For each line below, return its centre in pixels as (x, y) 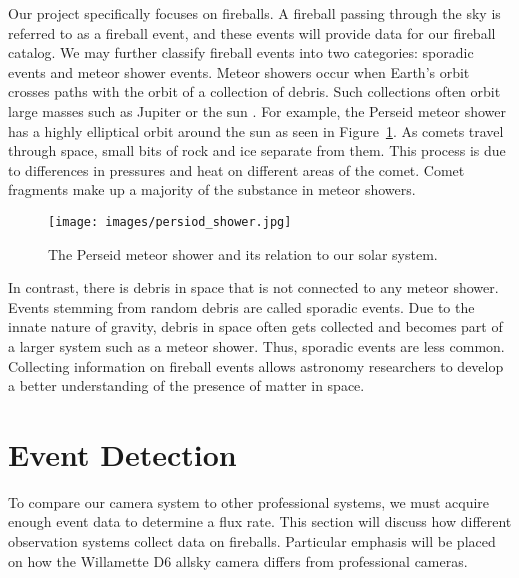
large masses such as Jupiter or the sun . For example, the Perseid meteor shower (257, 110)
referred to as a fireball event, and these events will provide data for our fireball (252, 32)
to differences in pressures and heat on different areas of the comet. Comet (236, 169)
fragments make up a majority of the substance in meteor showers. (212, 189)
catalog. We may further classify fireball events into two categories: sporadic (241, 52)
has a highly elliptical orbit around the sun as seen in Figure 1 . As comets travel (256, 130)
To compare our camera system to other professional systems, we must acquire (249, 501)
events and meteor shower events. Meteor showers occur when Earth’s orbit (239, 71)
